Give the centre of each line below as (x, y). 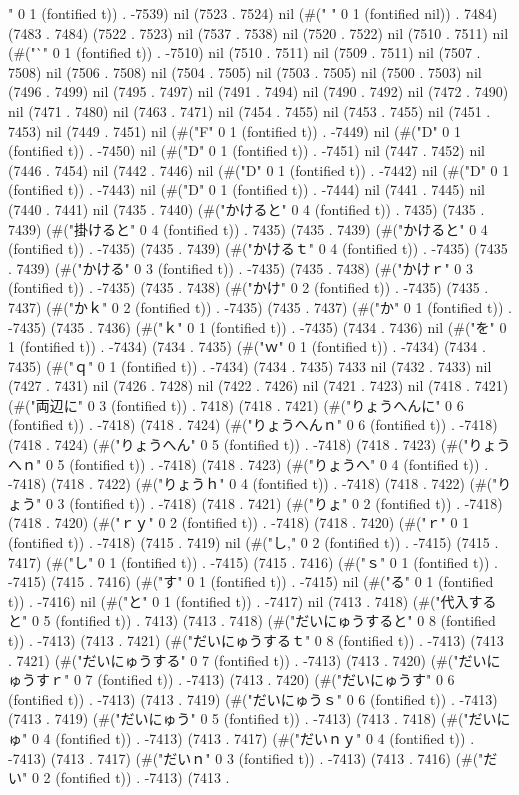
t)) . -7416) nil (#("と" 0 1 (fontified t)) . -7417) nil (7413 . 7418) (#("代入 (238, 600)
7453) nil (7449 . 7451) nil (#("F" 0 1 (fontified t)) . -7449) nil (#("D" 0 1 (234, 130)
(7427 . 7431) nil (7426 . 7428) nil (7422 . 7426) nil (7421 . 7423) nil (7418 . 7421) (258, 385)
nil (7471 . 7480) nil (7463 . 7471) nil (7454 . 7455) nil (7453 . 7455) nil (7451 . (249, 110)
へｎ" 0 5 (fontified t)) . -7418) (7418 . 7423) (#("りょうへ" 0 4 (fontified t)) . (248, 463)
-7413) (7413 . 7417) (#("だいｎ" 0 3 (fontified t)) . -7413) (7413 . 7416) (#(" (246, 757)
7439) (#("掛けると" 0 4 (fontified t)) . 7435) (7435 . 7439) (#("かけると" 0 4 (248, 228)
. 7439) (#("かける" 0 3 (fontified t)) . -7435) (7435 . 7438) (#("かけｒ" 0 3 (241, 267)
